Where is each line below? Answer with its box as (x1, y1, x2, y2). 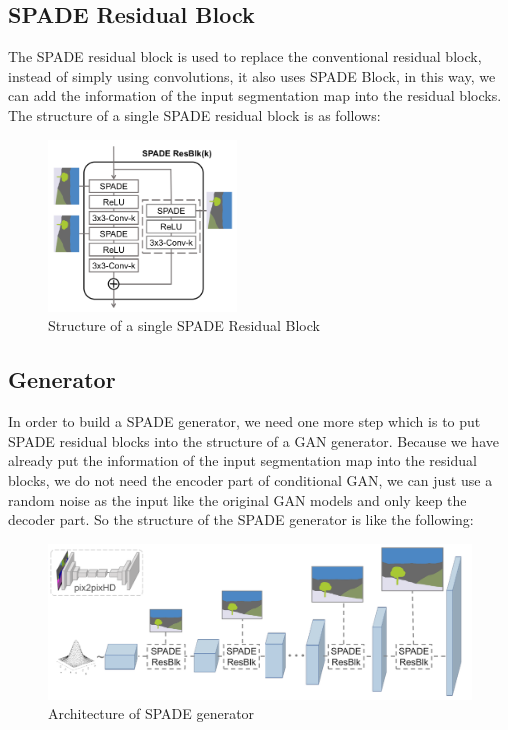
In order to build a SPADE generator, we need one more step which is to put (8, 411, 481, 432)
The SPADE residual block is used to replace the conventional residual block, (8, 46, 482, 67)
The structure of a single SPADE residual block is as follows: (8, 104, 381, 125)
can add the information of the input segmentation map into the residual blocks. (8, 85, 502, 106)
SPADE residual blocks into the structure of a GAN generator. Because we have (8, 430, 499, 451)
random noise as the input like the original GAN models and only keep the (8, 489, 467, 510)
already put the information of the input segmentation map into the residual (8, 450, 477, 471)
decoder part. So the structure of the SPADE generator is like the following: (8, 509, 474, 530)
